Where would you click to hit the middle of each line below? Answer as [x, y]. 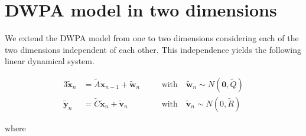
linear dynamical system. [50, 61]
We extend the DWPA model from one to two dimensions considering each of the [152, 38]
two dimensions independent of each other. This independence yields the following [153, 49]
